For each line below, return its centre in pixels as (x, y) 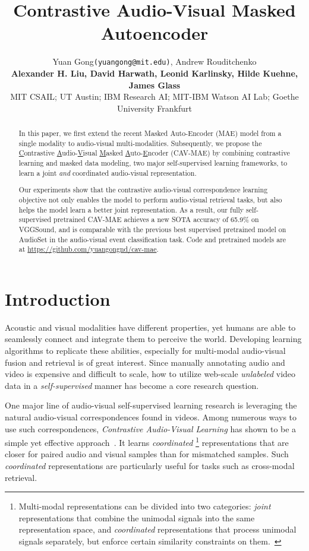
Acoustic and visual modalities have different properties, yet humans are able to (150, 327)
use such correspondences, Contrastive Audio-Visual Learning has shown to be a (151, 428)
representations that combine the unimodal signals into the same (137, 517)
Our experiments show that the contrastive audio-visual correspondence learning (143, 190)
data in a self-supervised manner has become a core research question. (132, 385)
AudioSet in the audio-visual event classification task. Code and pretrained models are (152, 239)
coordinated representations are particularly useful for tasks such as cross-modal (150, 466)
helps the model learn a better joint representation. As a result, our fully (131, 209)
